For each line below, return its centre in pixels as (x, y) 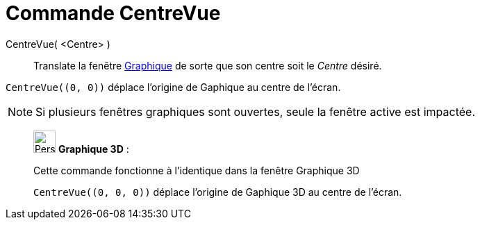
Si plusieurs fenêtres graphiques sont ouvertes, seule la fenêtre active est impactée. (255, 111)
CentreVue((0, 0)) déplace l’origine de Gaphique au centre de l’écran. (173, 87)
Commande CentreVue (113, 13)
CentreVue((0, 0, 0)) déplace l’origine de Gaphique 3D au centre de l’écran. (218, 192)
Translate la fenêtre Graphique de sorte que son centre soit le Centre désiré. (208, 65)
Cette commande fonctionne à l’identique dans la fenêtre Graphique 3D (197, 170)
